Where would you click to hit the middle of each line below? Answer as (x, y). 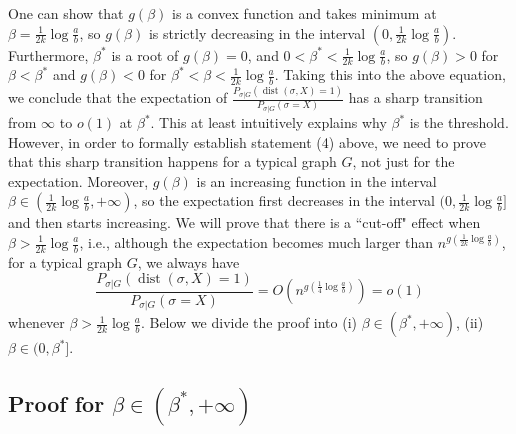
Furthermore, (48, 54)
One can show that (66, 13)
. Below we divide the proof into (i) (248, 322)
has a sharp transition (415, 97)
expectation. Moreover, (78, 180)
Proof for (56, 403)
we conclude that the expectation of (118, 97)
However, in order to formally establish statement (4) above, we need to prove (247, 141)
